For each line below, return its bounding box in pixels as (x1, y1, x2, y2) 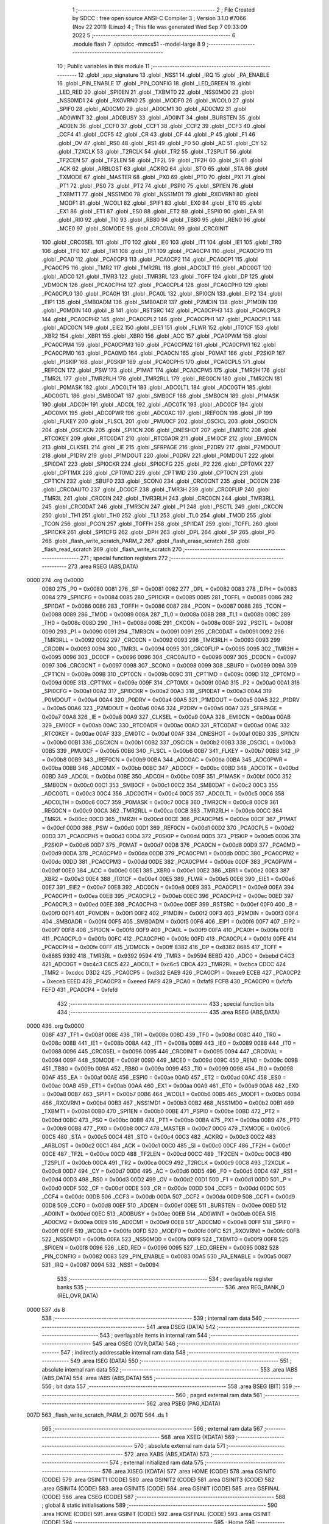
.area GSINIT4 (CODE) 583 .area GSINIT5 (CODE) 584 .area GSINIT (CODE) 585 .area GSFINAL (41, 1484, 280, 1492)
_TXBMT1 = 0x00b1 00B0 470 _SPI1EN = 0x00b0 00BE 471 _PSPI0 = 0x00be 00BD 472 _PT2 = (41, 1108, 280, 1115)
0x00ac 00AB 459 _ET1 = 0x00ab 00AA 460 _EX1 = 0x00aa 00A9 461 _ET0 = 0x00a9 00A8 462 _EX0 (41, 1082, 299, 1089)
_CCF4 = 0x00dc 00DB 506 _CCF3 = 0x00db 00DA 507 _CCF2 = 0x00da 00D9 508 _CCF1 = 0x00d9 (41, 1193, 295, 1200)
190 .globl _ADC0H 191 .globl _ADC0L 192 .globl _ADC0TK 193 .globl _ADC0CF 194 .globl (41, 401, 264, 408)
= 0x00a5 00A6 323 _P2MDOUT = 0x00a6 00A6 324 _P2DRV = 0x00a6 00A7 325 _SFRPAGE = (41, 705, 283, 712)
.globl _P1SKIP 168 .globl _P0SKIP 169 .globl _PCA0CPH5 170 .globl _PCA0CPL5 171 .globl (41, 358, 266, 365)
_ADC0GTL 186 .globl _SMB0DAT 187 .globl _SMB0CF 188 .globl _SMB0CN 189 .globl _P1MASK (41, 392, 280, 399)
